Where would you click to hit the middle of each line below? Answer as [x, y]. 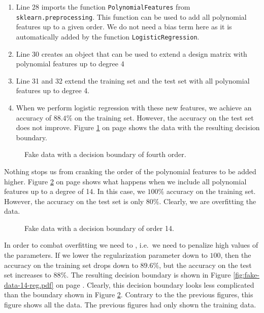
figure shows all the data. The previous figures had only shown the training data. [130, 305]
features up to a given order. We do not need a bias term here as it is [124, 27]
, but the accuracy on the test [205, 265]
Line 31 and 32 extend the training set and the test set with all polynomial [133, 80]
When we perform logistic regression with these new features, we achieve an [134, 107]
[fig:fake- [246, 275]
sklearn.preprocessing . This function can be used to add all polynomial [131, 16]
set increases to [28, 275]
